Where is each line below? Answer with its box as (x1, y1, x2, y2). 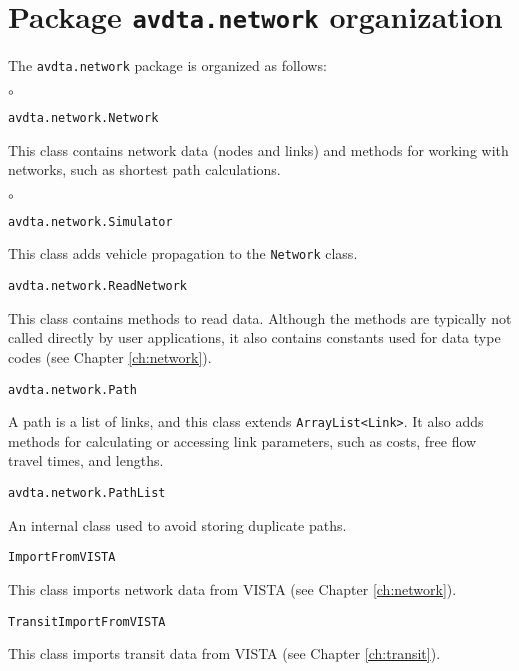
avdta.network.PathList (8, 486, 166, 500)
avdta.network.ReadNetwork (8, 279, 187, 294)
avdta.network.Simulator (8, 214, 173, 229)
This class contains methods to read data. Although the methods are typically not (8, 307, 512, 328)
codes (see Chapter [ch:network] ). (8, 346, 212, 367)
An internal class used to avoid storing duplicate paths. (8, 514, 347, 535)
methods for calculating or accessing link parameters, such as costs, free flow (8, 430, 477, 451)
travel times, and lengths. (8, 450, 164, 471)
